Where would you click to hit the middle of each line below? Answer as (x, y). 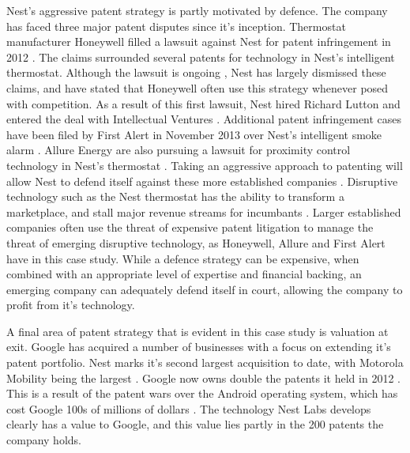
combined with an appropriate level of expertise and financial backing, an (184, 274)
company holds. (44, 440)
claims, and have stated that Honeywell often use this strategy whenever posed (197, 87)
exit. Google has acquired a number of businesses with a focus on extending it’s (199, 347)
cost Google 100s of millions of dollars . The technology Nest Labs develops (189, 408)
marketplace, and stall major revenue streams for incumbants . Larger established (204, 211)
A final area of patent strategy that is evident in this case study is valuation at (197, 331)
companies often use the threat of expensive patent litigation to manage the (190, 227)
